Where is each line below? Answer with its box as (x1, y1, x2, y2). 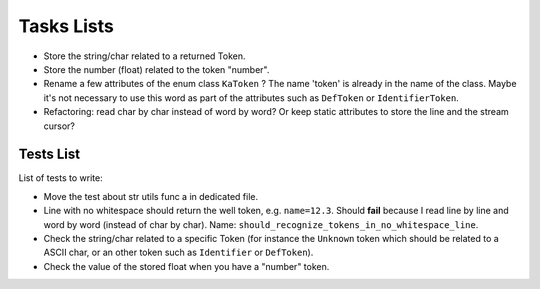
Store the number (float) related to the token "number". (43, 63, 270, 75)
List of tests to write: (18, 172, 104, 184)
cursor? (43, 120, 75, 132)
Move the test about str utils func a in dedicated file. (43, 190, 259, 202)
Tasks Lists (18, 15, 114, 37)
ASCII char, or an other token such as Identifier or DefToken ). (43, 246, 314, 259)
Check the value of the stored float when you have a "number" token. (43, 260, 330, 272)
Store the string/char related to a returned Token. (43, 50, 246, 62)
